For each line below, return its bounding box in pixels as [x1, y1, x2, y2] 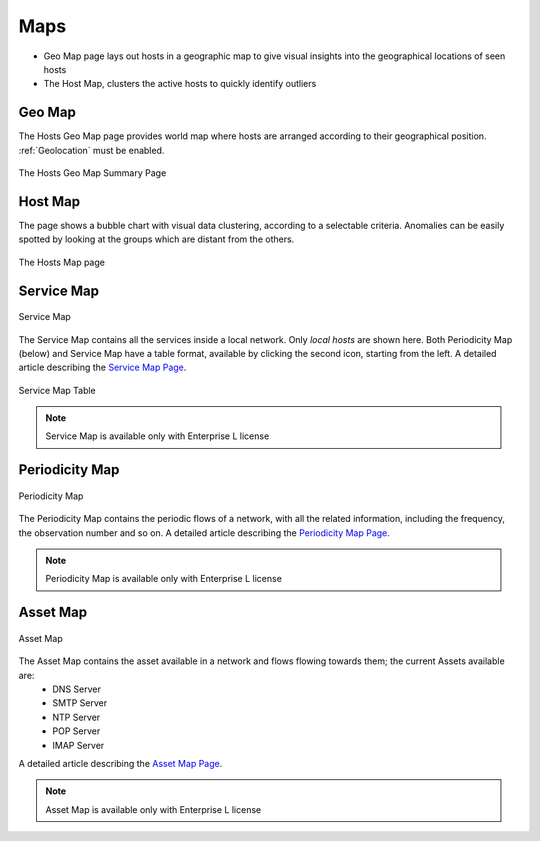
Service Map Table [18, 384, 97, 396]
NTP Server [52, 711, 101, 723]
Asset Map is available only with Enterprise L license [45, 803, 262, 815]
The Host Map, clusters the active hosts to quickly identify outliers [43, 78, 317, 90]
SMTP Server [52, 697, 108, 709]
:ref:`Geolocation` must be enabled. [18, 144, 165, 156]
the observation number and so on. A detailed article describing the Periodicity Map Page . [18, 526, 390, 539]
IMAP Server [52, 739, 105, 751]
